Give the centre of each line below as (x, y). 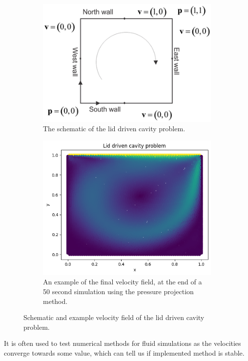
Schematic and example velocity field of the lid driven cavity (114, 317)
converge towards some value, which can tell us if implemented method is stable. (124, 353)
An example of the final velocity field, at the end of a (123, 282)
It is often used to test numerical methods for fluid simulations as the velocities (123, 343)
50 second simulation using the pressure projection (118, 291)
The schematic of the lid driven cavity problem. (114, 129)
